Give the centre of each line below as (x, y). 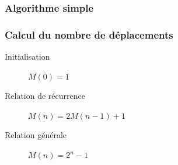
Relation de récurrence (45, 96)
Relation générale (36, 135)
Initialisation (27, 56)
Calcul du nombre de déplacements (89, 34)
